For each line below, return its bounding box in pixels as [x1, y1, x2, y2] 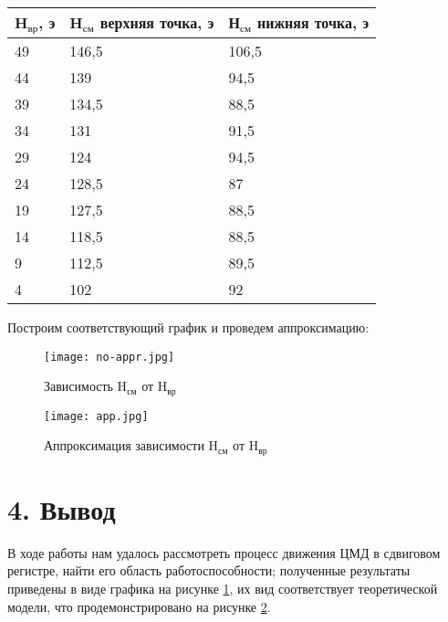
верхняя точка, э [99, 12, 214, 34]
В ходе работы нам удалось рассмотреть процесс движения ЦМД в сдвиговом [7, 543, 441, 562]
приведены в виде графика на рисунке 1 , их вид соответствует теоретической [7, 579, 438, 598]
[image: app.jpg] [44, 409, 149, 423]
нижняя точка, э [257, 12, 370, 34]
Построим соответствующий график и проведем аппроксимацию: [7, 317, 370, 336]
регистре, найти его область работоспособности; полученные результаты [7, 561, 411, 580]
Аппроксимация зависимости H [44, 436, 219, 455]
